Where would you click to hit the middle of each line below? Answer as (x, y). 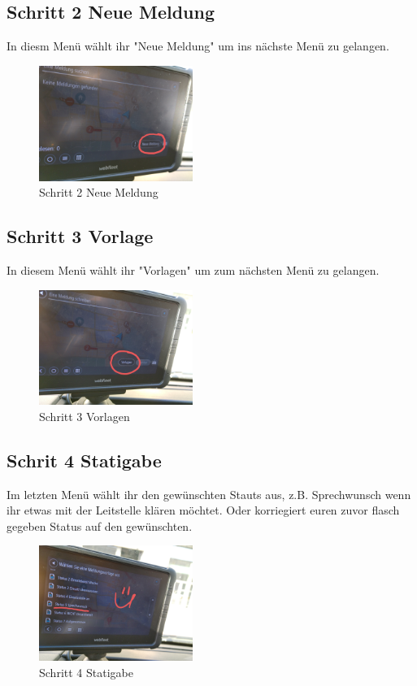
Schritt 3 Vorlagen (85, 416)
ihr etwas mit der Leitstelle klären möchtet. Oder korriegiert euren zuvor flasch (203, 510)
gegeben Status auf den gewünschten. (100, 525)
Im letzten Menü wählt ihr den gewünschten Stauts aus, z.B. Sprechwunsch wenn (209, 494)
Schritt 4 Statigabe (86, 672)
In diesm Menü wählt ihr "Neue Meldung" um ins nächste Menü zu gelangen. (198, 46)
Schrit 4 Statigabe (84, 460)
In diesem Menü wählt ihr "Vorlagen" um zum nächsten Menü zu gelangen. (193, 269)
